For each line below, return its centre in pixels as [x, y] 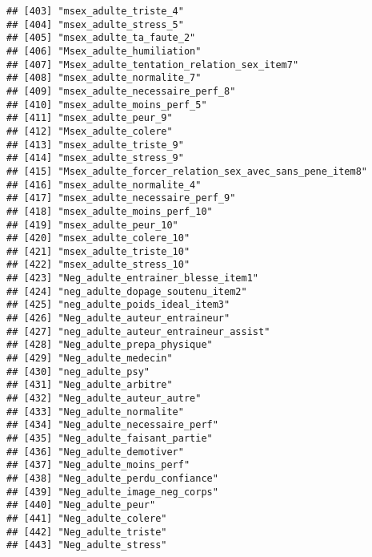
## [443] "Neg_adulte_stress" [87, 545]
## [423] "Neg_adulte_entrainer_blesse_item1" [132, 278]
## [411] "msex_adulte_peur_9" [90, 118]
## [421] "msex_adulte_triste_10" [98, 251]
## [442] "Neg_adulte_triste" [87, 532]
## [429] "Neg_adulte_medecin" [90, 359]
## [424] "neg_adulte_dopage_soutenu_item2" [127, 291]
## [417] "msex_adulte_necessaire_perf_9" [121, 198]
